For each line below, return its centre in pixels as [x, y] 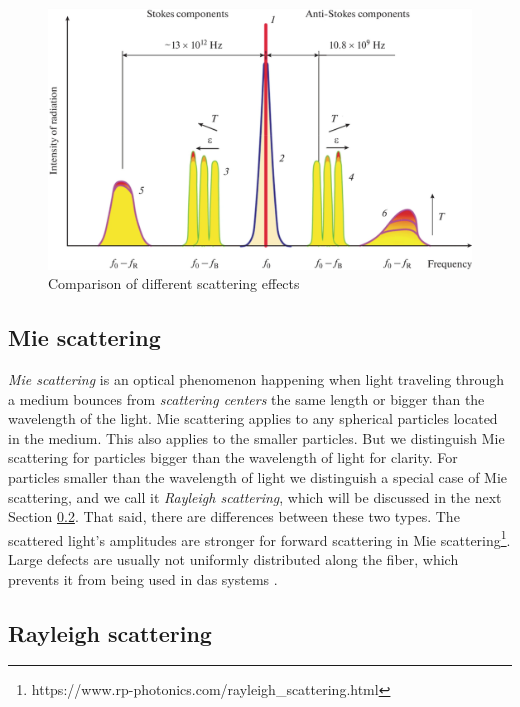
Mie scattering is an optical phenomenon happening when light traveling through [256, 379]
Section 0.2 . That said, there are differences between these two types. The [234, 516]
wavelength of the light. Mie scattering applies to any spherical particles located [253, 418]
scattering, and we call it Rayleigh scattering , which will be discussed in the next [255, 496]
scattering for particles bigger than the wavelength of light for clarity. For [233, 457]
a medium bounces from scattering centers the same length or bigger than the [246, 398]
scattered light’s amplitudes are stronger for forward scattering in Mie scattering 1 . [259, 538]
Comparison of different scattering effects [174, 283]
